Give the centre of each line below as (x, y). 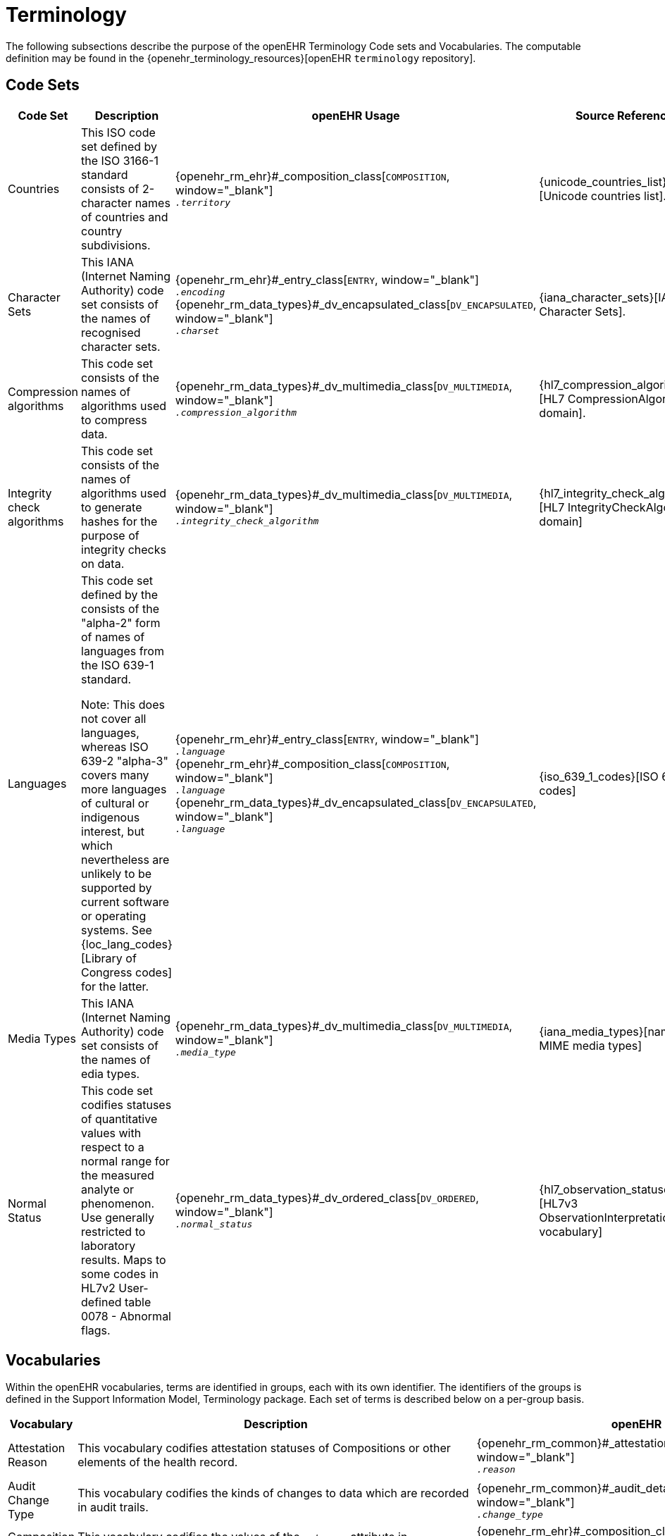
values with (111, 1133)
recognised (111, 332)
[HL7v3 (559, 1203)
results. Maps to (124, 1259)
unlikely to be (117, 873)
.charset (197, 330)
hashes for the (119, 521)
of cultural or (115, 803)
